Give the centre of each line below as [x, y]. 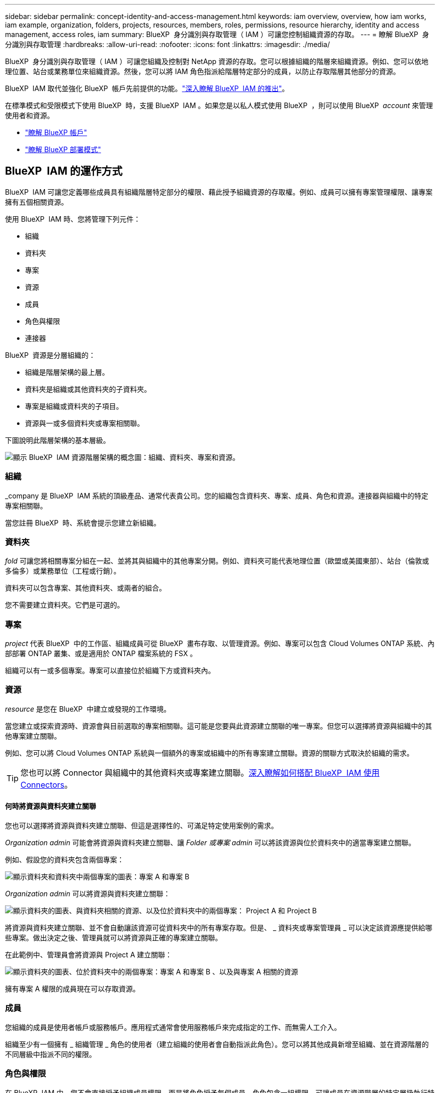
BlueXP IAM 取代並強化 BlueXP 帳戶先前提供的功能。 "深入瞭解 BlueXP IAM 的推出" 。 [147, 88]
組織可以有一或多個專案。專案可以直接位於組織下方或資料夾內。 [110, 671]
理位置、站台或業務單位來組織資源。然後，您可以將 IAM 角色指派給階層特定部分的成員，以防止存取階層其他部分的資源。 [202, 71]
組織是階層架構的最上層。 [67, 372]
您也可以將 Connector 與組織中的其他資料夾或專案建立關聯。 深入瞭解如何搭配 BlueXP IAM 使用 [200, 772]
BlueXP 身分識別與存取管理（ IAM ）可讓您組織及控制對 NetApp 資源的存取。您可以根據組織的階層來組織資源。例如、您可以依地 [217, 61]
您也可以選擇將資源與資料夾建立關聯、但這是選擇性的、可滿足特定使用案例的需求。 [141, 826]
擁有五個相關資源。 [36, 202]
